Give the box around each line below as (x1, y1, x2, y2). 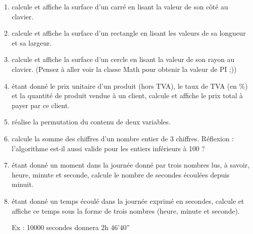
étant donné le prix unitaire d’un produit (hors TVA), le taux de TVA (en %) (11, 80, 248, 91)
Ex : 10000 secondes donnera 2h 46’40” (11, 222, 130, 233)
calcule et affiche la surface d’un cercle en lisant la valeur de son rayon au (11, 54, 235, 64)
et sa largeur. (11, 37, 52, 48)
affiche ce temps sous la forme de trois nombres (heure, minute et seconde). (11, 205, 240, 216)
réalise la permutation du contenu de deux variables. (11, 117, 171, 127)
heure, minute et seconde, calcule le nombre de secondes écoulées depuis (11, 169, 230, 179)
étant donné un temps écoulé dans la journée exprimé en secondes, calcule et (11, 195, 244, 206)
